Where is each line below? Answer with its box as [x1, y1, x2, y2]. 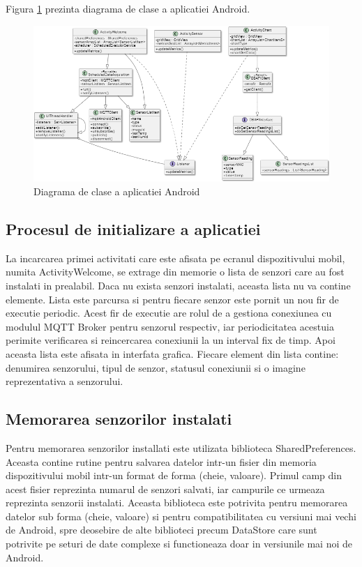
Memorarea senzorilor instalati [6, 408, 232, 430]
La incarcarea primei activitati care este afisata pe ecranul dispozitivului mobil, [6, 250, 345, 265]
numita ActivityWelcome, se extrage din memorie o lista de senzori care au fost [6, 264, 345, 279]
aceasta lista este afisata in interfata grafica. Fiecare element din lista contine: [6, 346, 339, 361]
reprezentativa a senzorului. [6, 374, 123, 388]
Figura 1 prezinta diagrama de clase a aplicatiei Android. [6, 1, 250, 15]
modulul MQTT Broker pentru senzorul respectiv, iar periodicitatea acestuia [6, 319, 334, 333]
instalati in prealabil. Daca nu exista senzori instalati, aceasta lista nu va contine [6, 278, 351, 292]
